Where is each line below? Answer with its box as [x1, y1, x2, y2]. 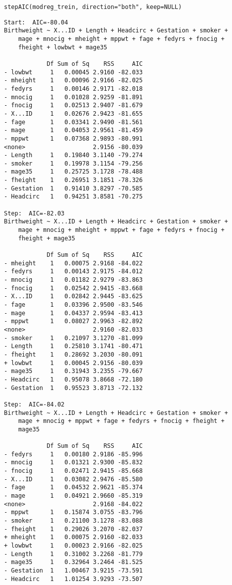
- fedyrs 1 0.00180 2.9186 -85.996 [4, 450, 143, 458]
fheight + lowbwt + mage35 [18, 43, 107, 51]
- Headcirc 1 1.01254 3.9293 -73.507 [4, 575, 143, 583]
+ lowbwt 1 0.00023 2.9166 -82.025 [4, 542, 143, 549]
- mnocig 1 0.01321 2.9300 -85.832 [4, 459, 143, 466]
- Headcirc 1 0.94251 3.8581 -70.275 [4, 193, 143, 200]
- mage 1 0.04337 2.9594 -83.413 [4, 309, 143, 317]
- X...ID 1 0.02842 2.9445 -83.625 [4, 293, 143, 300]
